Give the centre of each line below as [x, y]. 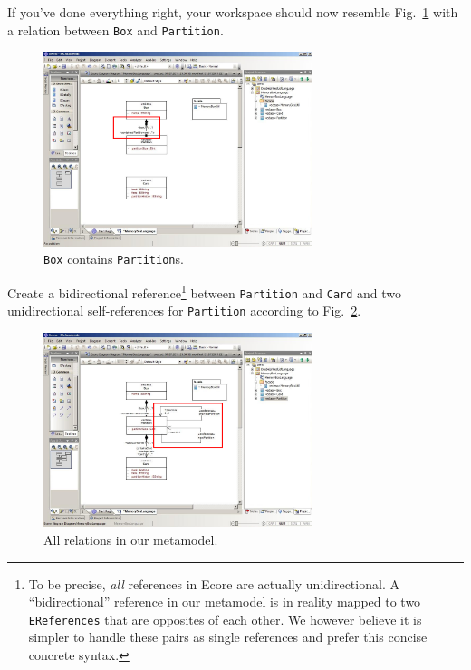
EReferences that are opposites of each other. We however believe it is [225, 619]
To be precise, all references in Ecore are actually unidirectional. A [214, 583]
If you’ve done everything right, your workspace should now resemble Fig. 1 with [233, 12]
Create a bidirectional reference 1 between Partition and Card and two [205, 291]
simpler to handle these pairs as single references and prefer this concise [228, 637]
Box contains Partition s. [114, 259]
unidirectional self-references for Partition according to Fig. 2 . [184, 311]
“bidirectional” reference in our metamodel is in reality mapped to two [225, 602]
